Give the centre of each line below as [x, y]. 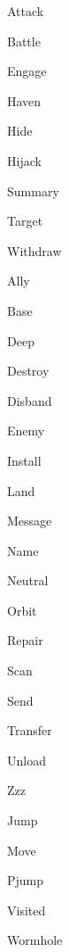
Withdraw [34, 250]
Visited [27, 910]
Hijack [24, 160]
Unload [27, 760]
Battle [24, 41]
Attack [26, 11]
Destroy [28, 371]
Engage [27, 71]
